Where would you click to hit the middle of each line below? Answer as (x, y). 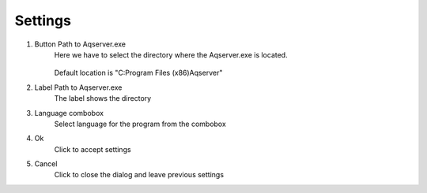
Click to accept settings (93, 149)
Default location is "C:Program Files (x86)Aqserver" (138, 73)
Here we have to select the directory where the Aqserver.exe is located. (171, 54)
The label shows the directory (103, 98)
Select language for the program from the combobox (140, 124)
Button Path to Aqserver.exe (80, 44)
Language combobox (69, 113)
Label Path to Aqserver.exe (78, 87)
